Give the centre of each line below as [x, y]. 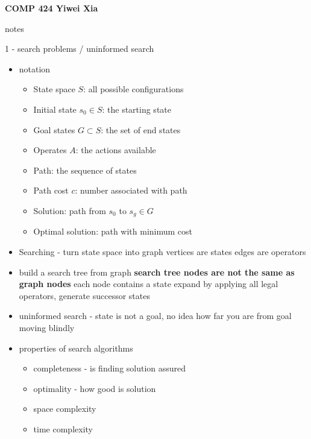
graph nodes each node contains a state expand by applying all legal [149, 284]
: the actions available [116, 150]
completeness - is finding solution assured [110, 368]
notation [35, 68]
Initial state [55, 109]
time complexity [63, 428]
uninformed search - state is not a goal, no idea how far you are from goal [155, 316]
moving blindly [47, 327]
